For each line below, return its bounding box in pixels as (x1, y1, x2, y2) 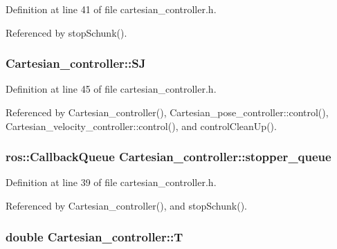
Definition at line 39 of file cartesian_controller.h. (6, 175, 217, 190)
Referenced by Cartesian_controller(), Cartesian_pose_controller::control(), (6, 105, 329, 119)
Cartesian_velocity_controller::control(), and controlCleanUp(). (6, 118, 277, 133)
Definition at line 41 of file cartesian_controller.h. (6, 2, 217, 16)
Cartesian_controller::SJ (6, 55, 146, 72)
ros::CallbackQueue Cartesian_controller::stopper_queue (6, 148, 331, 165)
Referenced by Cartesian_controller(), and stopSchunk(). (6, 199, 247, 212)
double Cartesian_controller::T (6, 228, 183, 245)
